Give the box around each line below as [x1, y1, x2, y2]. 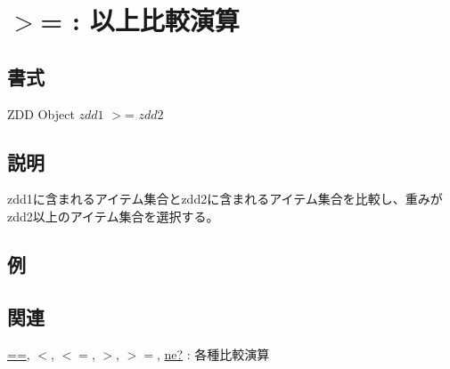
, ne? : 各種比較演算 [156, 344, 270, 363]
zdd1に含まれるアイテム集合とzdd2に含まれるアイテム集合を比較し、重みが [7, 189, 443, 208]
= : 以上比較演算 [40, 2, 240, 38]
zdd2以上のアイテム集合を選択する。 [7, 206, 219, 225]
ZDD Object [7, 104, 75, 123]
